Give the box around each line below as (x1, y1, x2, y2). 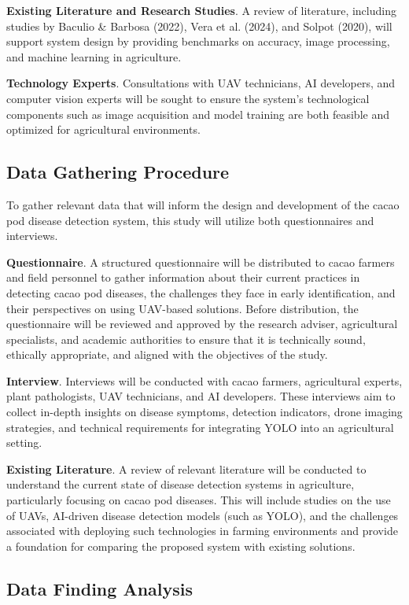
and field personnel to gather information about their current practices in (6, 269, 360, 286)
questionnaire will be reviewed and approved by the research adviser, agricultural (6, 315, 398, 332)
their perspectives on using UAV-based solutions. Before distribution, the (6, 300, 359, 316)
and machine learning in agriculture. (6, 48, 182, 65)
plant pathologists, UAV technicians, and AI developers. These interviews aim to (6, 388, 396, 404)
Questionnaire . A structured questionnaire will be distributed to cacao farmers (6, 253, 395, 270)
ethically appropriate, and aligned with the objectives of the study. (6, 346, 328, 363)
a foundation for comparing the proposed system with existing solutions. (6, 537, 356, 554)
